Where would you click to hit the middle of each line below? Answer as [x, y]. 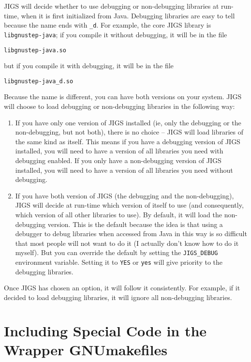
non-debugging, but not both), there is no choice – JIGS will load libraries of [129, 132]
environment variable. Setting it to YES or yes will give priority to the [119, 262]
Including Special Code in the [105, 330]
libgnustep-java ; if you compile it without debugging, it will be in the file [116, 34]
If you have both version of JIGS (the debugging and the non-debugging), [125, 195]
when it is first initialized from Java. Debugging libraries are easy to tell [128, 15]
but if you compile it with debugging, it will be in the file [89, 66]
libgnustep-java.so [35, 50]
